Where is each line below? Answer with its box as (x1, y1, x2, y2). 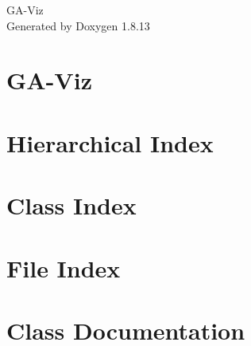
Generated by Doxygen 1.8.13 (6, 17, 150, 33)
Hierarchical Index (6, 126, 214, 159)
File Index (6, 251, 121, 284)
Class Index (6, 189, 137, 222)
